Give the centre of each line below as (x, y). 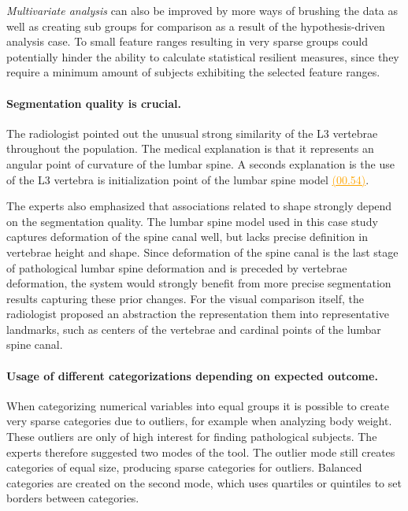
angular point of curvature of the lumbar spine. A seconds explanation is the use (200, 163)
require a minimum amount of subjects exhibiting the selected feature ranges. (193, 72)
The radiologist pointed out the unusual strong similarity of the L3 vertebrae (192, 133)
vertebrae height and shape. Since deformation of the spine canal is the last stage (202, 252)
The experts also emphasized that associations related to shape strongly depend (199, 206)
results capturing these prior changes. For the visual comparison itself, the (185, 298)
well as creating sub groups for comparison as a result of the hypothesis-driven (196, 26)
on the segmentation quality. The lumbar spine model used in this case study (192, 221)
